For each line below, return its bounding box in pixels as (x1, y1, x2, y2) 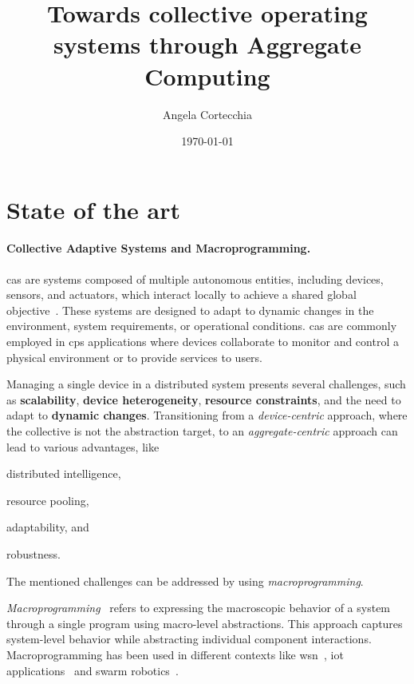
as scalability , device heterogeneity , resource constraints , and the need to (6, 391, 401, 408)
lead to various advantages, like (6, 438, 160, 455)
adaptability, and (6, 519, 89, 535)
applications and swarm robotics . (6, 662, 179, 678)
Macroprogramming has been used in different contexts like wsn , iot (6, 646, 344, 662)
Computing (144, 59, 270, 92)
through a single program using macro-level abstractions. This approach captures (6, 614, 403, 631)
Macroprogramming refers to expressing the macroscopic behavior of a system (6, 599, 391, 616)
